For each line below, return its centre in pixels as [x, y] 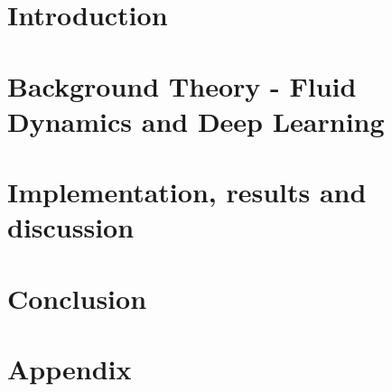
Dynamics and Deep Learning [196, 121]
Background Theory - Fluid [182, 85]
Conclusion [77, 298]
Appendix [70, 369]
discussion [71, 227]
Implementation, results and [187, 192]
